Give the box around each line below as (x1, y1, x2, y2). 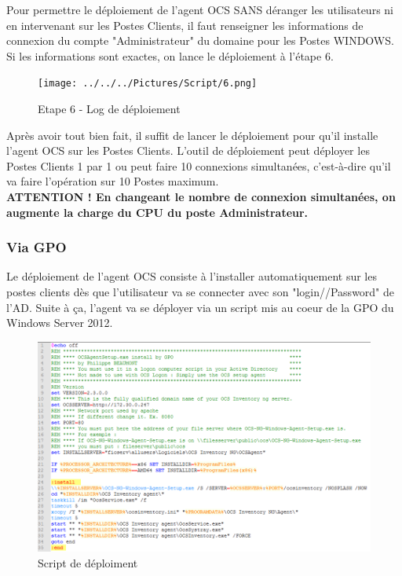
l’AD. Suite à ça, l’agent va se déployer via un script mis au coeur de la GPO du (6, 299, 394, 315)
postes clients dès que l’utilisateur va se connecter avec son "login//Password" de (6, 284, 395, 299)
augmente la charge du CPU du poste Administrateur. (6, 204, 309, 220)
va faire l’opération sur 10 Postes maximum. (6, 173, 219, 189)
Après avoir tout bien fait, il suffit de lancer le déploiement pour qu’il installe (6, 127, 378, 143)
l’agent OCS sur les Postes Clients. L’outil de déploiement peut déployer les (6, 142, 370, 159)
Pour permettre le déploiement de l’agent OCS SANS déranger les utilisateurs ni (6, 2, 393, 17)
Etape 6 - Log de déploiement (38, 101, 181, 117)
